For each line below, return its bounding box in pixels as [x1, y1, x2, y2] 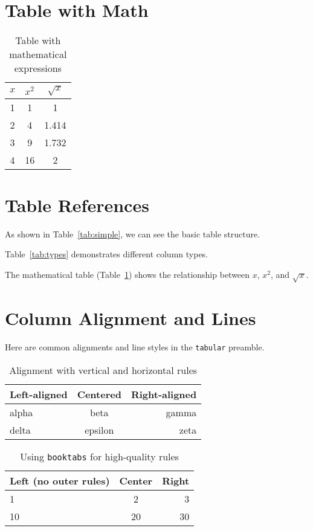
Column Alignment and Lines [5, 306, 256, 330]
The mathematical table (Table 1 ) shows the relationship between [5, 268, 250, 281]
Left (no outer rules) [10, 473, 110, 488]
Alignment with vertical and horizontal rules [9, 362, 198, 377]
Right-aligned [131, 387, 197, 401]
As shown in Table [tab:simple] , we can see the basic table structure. [5, 227, 260, 240]
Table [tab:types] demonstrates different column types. [5, 248, 208, 260]
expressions [14, 61, 62, 76]
